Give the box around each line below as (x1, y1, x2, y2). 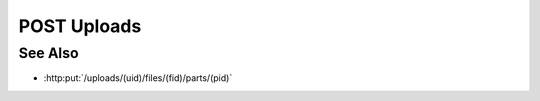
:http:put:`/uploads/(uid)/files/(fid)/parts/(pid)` (43, 72, 233, 84)
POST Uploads (18, 15, 142, 37)
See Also (18, 44, 79, 62)
